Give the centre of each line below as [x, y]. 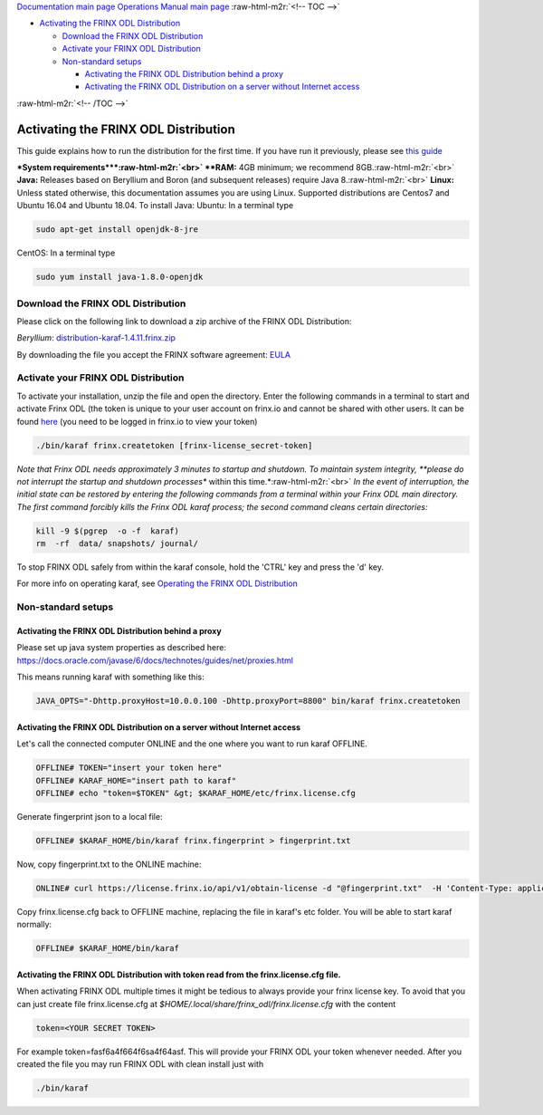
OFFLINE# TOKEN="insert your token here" [129, 768]
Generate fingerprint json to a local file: [90, 816]
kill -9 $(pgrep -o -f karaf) [108, 531]
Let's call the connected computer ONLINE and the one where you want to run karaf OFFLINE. [192, 744]
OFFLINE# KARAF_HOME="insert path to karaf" [136, 780]
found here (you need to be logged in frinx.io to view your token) [137, 421]
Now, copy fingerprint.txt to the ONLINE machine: [109, 864]
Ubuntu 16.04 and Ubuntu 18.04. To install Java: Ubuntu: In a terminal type [155, 206]
